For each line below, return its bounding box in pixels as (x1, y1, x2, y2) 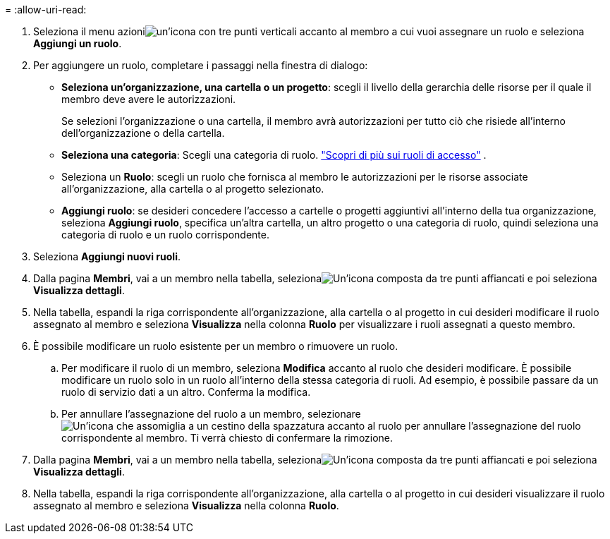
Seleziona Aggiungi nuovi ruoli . (33, 250, 181, 262)
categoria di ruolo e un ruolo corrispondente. (61, 229, 269, 241)
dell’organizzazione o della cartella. (61, 127, 225, 139)
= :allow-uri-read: (5, 4, 87, 16)
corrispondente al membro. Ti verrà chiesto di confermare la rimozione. (61, 432, 394, 444)
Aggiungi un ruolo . (33, 37, 122, 49)
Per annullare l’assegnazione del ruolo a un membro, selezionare (61, 408, 361, 420)
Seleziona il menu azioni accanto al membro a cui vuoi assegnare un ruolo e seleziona (33, 25, 585, 37)
